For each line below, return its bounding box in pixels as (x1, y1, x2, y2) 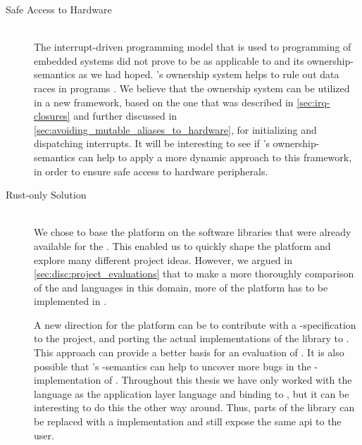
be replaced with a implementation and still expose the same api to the (34, 414, 342, 429)
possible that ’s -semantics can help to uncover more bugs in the (34, 358, 311, 373)
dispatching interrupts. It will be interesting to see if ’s (34, 136, 270, 151)
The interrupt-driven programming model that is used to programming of (34, 39, 351, 54)
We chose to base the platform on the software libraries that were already (34, 225, 351, 239)
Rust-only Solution (6, 187, 87, 202)
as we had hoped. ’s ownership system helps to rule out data (78, 67, 339, 82)
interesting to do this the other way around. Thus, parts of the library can (34, 400, 355, 415)
